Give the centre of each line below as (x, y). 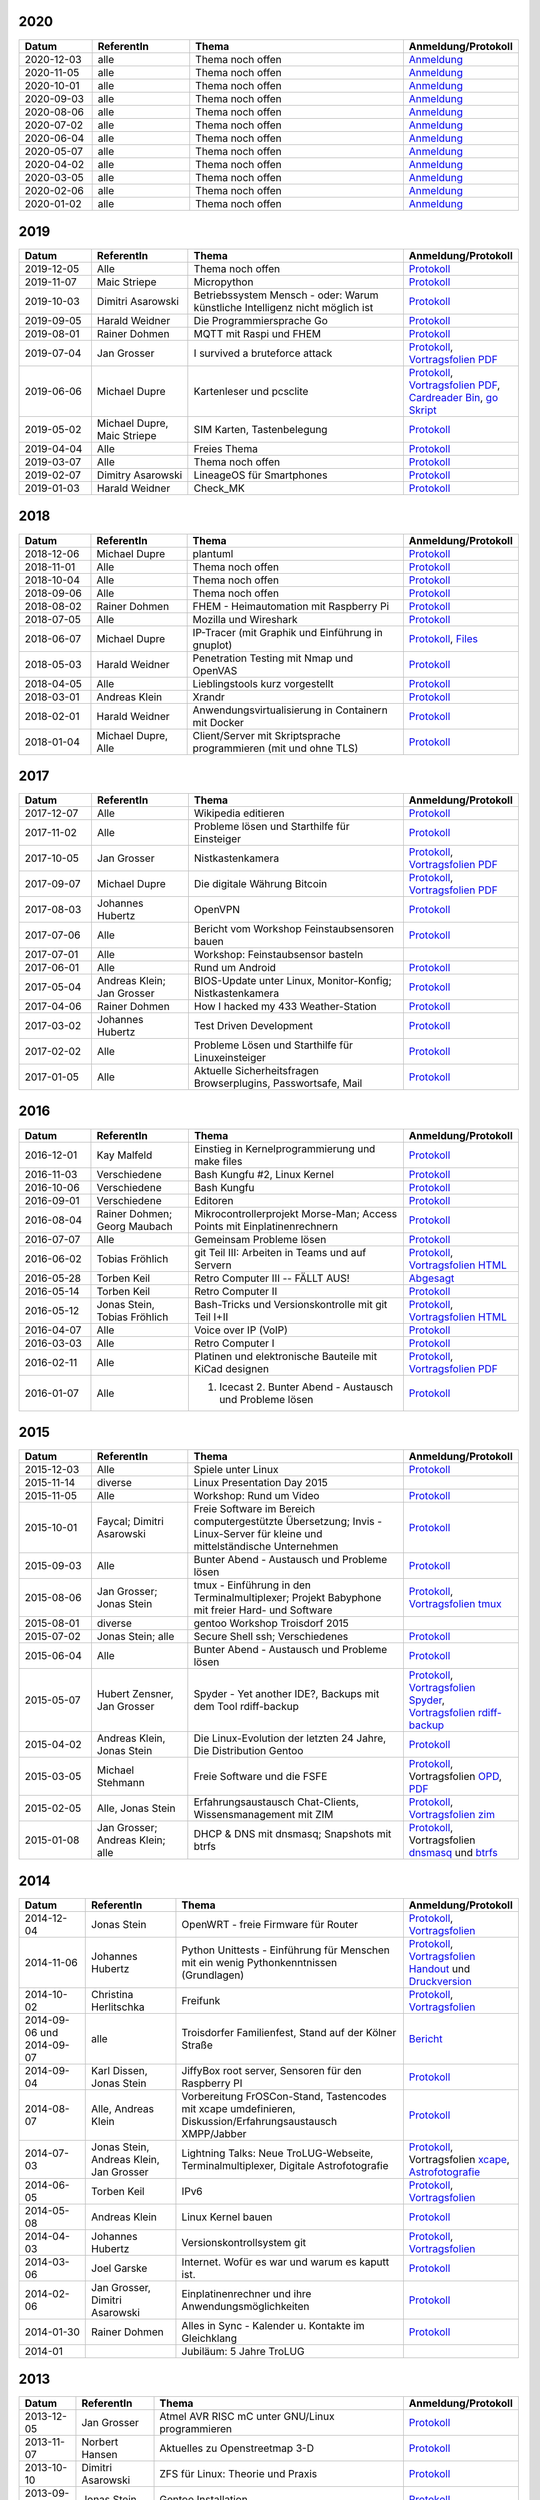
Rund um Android (235, 968)
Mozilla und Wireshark (245, 619)
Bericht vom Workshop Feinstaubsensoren (294, 929)
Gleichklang (209, 2338)
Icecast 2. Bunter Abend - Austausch (306, 1387)
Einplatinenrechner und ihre (246, 2293)
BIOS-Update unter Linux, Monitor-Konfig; (292, 981)
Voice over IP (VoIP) (241, 1330)
